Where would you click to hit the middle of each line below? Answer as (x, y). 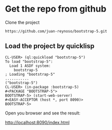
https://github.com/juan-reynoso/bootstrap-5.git (56, 31)
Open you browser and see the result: (43, 113)
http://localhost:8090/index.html (37, 122)
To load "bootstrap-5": (29, 62)
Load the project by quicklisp (50, 46)
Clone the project (22, 22)
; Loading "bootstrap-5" (30, 74)
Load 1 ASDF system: (30, 66)
